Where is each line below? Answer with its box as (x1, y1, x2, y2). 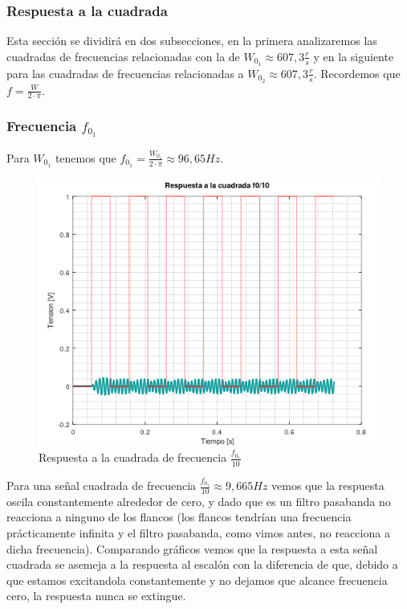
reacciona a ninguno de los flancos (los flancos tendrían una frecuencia (6, 508, 352, 525)
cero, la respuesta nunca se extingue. (6, 587, 186, 604)
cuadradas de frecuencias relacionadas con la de (6, 47, 240, 64)
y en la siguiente (313, 47, 394, 64)
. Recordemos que (313, 64, 401, 81)
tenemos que (55, 149, 116, 166)
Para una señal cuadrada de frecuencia (6, 477, 197, 494)
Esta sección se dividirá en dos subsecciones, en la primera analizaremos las (6, 32, 377, 49)
